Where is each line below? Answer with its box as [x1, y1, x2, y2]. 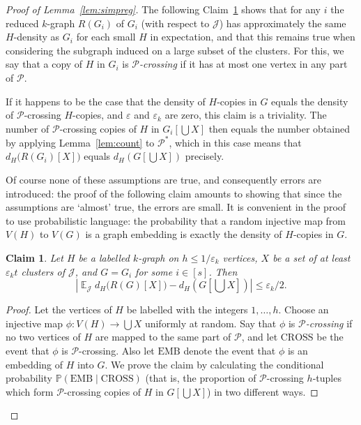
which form [6, 384, 54, 398]
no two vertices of [6, 329, 81, 344]
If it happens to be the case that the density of [6, 94, 206, 108]
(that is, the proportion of [145, 371, 256, 385]
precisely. [185, 149, 224, 163]
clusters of [21, 264, 65, 278]
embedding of [6, 357, 63, 371]
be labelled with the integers [126, 302, 248, 317]
